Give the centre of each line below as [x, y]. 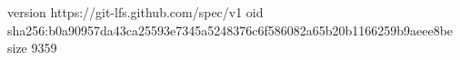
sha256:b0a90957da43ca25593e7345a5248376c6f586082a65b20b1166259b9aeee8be [230, 30]
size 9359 [32, 48]
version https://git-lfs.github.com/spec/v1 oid [135, 12]
